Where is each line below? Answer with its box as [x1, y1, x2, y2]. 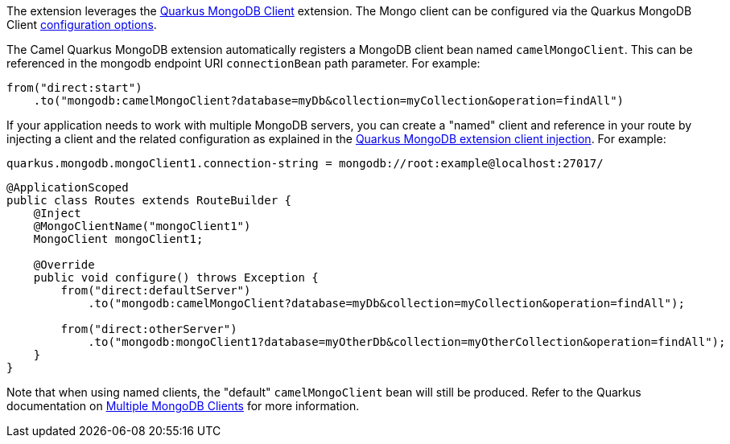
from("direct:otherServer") [60, 323, 237, 335]
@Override [33, 258, 95, 271]
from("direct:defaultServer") [60, 284, 251, 297]
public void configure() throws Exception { [33, 271, 319, 284]
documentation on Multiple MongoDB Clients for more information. [6, 399, 360, 413]
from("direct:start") [6, 81, 142, 94]
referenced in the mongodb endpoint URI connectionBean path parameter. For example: [6, 56, 480, 70]
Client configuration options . [6, 18, 157, 31]
